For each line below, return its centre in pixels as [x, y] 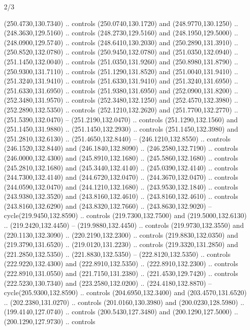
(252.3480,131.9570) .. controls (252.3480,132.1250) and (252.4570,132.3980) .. [121, 100]
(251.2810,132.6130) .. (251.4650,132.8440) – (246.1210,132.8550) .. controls [117, 138]
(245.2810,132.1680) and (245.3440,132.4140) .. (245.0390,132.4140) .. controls [121, 167]
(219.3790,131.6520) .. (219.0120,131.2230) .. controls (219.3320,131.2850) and [121, 244]
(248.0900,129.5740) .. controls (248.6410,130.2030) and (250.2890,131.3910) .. [121, 42]
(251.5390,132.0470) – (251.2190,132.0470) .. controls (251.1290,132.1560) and [121, 119]
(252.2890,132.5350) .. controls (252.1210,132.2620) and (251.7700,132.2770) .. [121, 109]
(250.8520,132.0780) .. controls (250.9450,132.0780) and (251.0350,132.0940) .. [121, 52]
